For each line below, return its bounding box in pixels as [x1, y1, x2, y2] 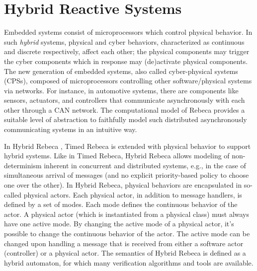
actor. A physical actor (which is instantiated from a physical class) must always [4, 208, 250, 219]
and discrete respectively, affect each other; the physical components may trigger [4, 46, 250, 57]
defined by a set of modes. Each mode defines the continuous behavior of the [4, 199, 238, 209]
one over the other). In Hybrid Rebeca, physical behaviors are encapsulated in [4, 180, 242, 190]
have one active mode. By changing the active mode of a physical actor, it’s [4, 218, 234, 229]
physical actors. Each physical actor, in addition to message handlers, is [23, 189, 242, 200]
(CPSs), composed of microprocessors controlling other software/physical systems [4, 75, 252, 86]
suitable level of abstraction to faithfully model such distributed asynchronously [4, 114, 247, 125]
